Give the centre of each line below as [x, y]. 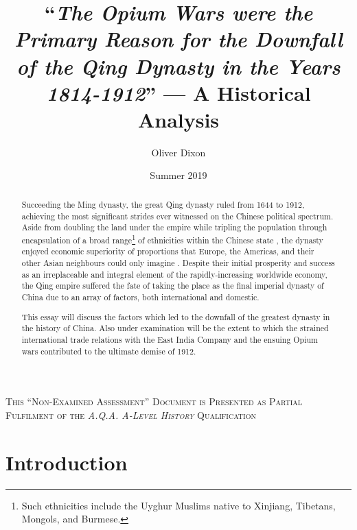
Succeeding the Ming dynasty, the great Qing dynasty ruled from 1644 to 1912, [163, 204]
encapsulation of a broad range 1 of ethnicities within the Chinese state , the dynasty [172, 239]
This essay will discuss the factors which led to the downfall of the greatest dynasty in [176, 316]
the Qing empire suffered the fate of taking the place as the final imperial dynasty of [173, 286]
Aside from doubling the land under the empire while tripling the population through [174, 227]
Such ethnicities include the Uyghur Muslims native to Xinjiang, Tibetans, [178, 505]
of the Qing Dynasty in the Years [178, 66]
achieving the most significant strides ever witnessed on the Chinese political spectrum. [177, 216]
